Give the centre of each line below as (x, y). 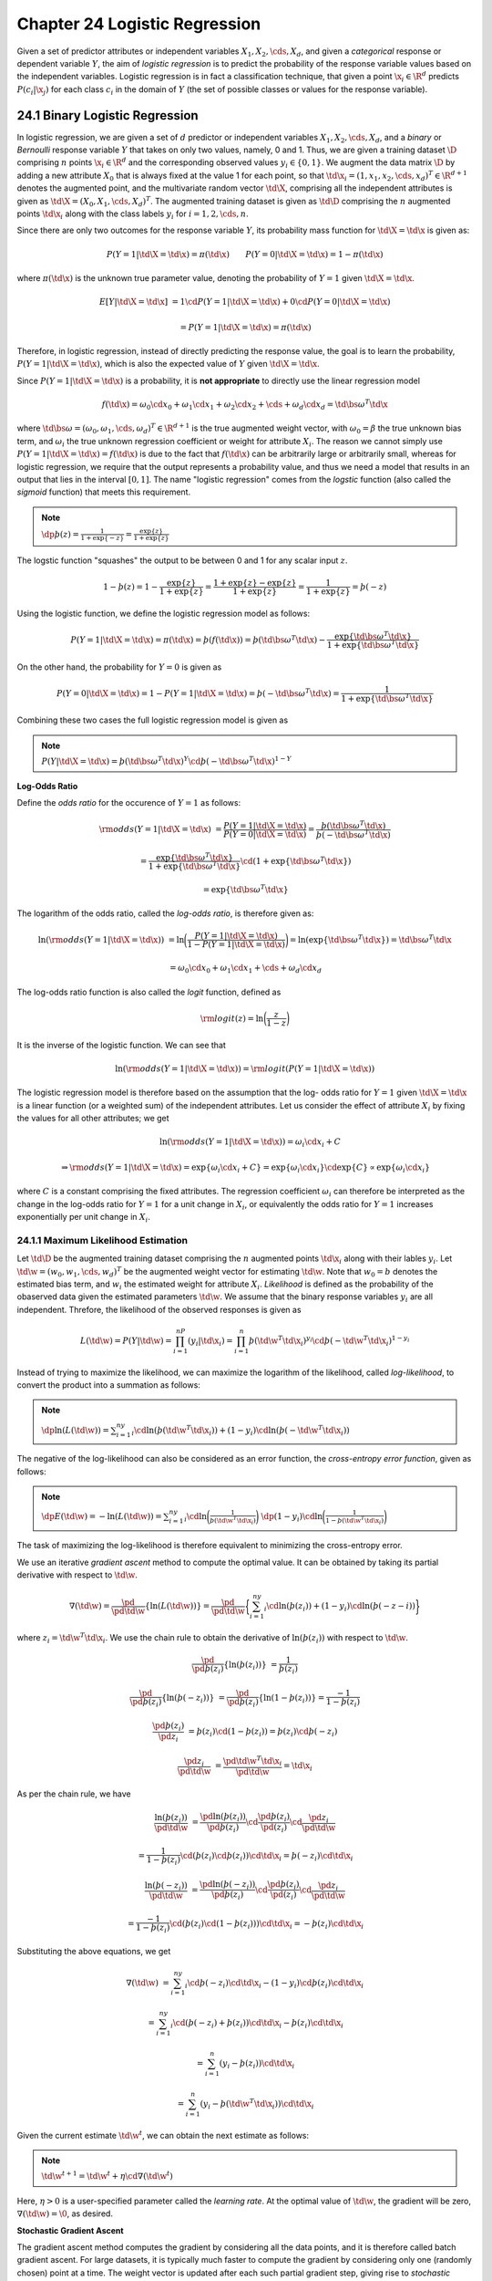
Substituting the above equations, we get (94, 1952)
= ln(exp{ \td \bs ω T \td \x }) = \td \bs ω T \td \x (370, 939)
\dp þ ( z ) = (61, 534)
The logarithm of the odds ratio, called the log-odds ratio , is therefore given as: (165, 913)
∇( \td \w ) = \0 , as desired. (65, 2213)
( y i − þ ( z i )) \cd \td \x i (257, 2064)
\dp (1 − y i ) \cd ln (292, 1517)
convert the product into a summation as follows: (108, 1385)
